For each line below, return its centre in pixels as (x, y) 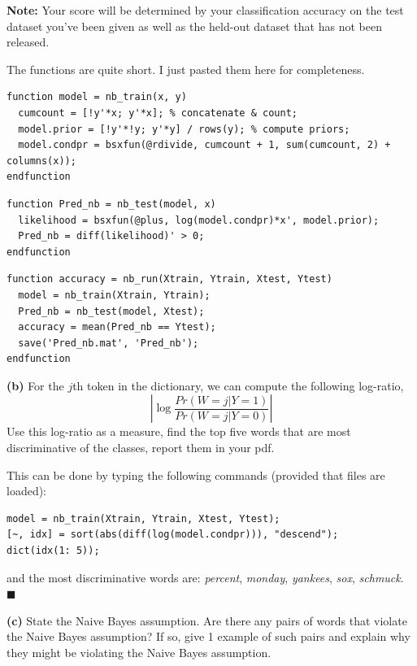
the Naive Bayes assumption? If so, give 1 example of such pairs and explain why (208, 636)
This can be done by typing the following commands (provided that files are (196, 474)
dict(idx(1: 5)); (53, 551)
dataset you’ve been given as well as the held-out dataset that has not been (194, 26)
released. (28, 42)
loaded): (27, 491)
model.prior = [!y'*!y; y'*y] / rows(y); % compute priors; (184, 129)
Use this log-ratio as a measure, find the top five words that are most (179, 431)
